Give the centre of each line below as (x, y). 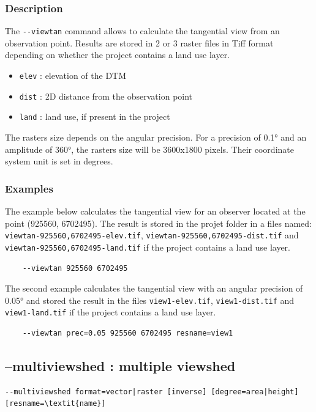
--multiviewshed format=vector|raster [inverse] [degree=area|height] (152, 392)
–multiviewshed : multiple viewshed (120, 366)
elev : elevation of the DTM (73, 75)
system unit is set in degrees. (59, 161)
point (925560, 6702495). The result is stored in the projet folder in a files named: (158, 223)
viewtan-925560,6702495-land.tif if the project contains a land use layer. (148, 247)
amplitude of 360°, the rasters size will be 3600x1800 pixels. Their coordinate (149, 149)
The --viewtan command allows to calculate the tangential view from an (142, 31)
